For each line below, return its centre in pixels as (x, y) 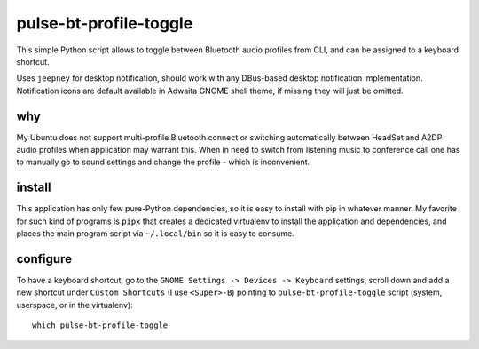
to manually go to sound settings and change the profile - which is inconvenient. (163, 162)
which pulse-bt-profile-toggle (100, 325)
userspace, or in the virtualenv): (75, 305)
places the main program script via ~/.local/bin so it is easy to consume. (155, 234)
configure (44, 259)
